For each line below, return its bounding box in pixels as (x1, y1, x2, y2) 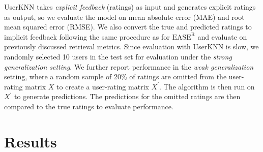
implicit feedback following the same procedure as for (4, 31, 170, 42)
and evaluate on (197, 31, 247, 42)
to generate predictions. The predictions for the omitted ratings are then (14, 91, 241, 102)
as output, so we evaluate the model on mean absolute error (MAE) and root (4, 11, 245, 22)
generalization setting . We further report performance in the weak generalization (4, 61, 254, 72)
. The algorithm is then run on (159, 81, 255, 92)
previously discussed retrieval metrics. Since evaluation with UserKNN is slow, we (4, 41, 259, 52)
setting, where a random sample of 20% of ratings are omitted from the (4, 71, 227, 82)
